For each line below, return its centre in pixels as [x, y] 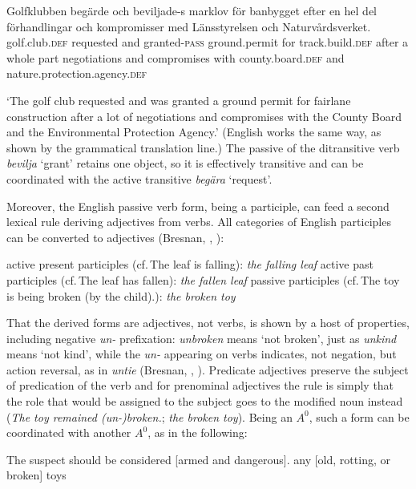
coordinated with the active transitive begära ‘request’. [139, 178]
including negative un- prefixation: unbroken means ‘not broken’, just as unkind [202, 338]
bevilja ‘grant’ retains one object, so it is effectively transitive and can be [185, 163]
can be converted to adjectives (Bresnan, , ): [115, 237]
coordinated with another [69, 432]
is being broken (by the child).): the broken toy [121, 295]
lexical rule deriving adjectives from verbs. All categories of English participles [199, 222]
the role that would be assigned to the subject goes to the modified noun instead [205, 401]
